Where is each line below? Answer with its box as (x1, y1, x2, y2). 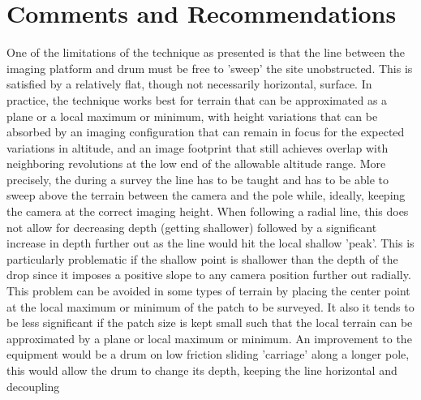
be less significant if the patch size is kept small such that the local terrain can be (6, 314, 413, 331)
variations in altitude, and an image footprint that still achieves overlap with (6, 139, 389, 156)
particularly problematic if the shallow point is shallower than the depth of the (6, 250, 398, 267)
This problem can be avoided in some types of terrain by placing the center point (6, 282, 410, 299)
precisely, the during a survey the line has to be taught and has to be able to (6, 170, 389, 187)
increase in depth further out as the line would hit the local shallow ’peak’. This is (6, 234, 415, 252)
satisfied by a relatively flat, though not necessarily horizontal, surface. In (6, 75, 372, 92)
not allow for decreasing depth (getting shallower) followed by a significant (6, 218, 377, 235)
